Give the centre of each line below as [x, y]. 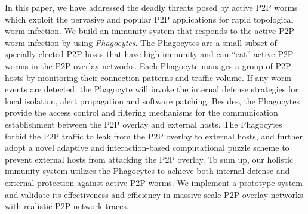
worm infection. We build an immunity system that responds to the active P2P [150, 31]
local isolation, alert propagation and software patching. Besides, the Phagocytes [153, 100]
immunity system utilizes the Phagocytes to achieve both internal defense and [147, 171]
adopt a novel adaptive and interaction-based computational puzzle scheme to [147, 148]
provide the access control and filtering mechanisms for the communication [141, 112]
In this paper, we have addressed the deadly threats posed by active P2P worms [151, 7]
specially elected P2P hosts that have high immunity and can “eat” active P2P [149, 54]
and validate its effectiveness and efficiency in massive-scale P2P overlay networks [154, 194]
